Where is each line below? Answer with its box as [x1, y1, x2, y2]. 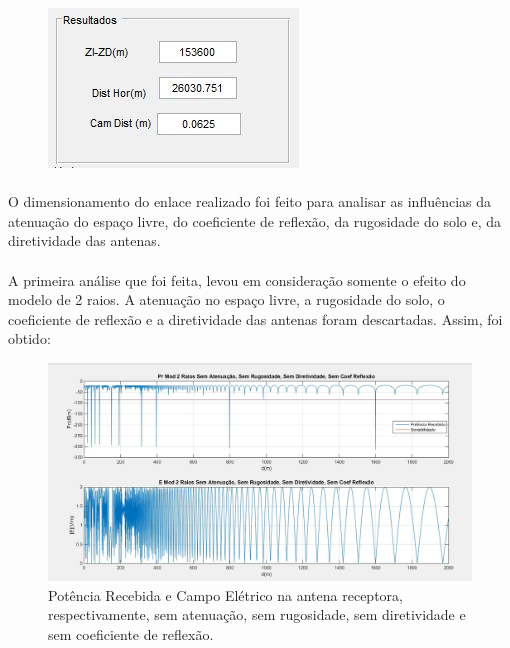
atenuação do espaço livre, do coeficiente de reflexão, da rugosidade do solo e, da [8, 210, 502, 231]
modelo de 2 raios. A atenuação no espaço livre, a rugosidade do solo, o [8, 289, 445, 310]
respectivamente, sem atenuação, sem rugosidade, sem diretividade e [48, 604, 466, 625]
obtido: [8, 328, 51, 349]
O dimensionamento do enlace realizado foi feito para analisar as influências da [8, 191, 492, 212]
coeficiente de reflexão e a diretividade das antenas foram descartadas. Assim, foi [8, 308, 503, 329]
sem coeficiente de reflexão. [48, 623, 214, 644]
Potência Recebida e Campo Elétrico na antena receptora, [48, 584, 403, 605]
